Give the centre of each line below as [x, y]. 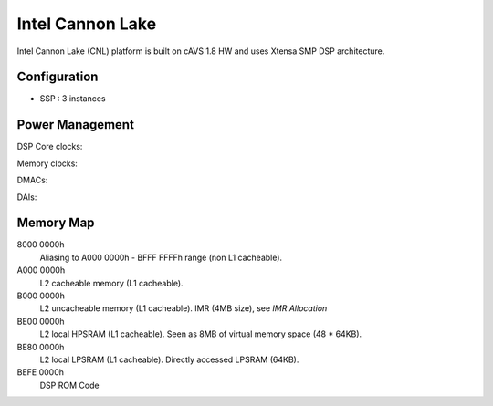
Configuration [58, 77]
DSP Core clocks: [50, 147]
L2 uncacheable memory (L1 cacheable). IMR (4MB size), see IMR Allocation [184, 308]
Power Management [75, 125]
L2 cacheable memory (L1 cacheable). [111, 283]
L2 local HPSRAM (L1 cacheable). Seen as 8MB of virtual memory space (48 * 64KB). [201, 334]
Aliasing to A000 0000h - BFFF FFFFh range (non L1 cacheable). [161, 257]
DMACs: [32, 180]
